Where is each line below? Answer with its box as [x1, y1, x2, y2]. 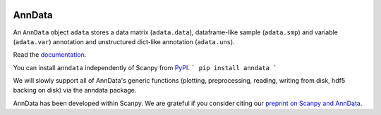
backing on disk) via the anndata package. [13, 86, 137, 95]
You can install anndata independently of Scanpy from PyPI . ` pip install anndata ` [13, 63, 277, 72]
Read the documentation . [13, 50, 87, 59]
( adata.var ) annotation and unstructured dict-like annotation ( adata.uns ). [13, 37, 236, 46]
